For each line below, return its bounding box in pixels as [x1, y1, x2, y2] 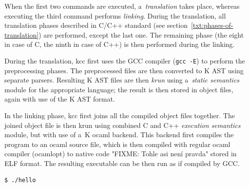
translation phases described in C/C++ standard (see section [4, 20, 188, 30]
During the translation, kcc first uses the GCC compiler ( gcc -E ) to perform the [4, 55, 245, 65]
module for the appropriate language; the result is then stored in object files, [4, 84, 233, 94]
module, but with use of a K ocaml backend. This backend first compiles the [4, 129, 234, 140]
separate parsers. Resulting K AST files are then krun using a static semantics [4, 75, 240, 85]
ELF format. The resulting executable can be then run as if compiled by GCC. [4, 158, 240, 168]
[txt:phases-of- [191, 20, 233, 30]
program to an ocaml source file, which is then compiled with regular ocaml [4, 139, 230, 149]
